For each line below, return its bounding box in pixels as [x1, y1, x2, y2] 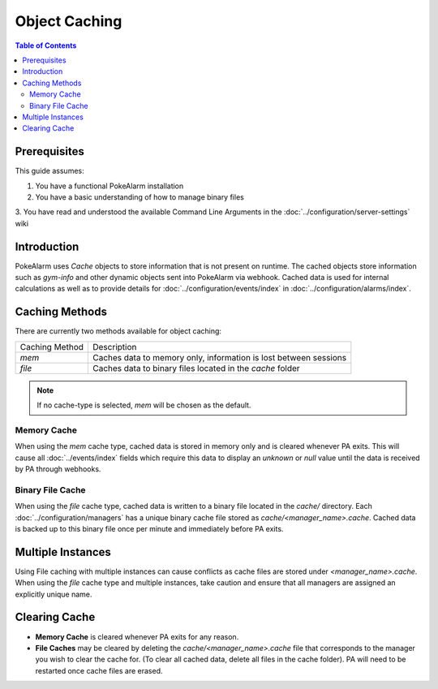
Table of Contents [15, 41, 77, 50]
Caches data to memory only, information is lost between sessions [92, 351, 347, 363]
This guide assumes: [15, 166, 84, 176]
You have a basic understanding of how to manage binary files [35, 192, 245, 202]
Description [92, 341, 137, 352]
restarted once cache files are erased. [35, 665, 163, 675]
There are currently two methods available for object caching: [15, 326, 222, 336]
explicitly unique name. [15, 589, 92, 599]
